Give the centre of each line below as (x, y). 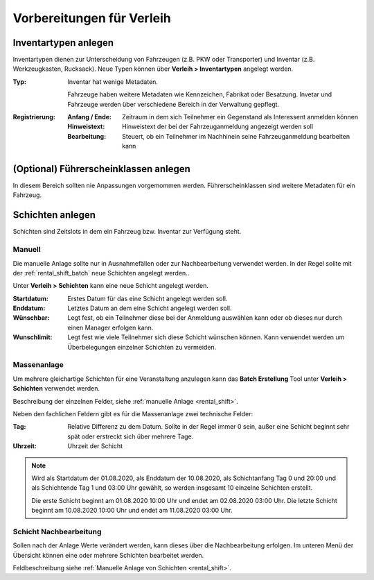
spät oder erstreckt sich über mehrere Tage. (131, 436)
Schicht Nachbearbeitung (57, 531)
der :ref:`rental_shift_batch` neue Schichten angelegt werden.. (101, 273)
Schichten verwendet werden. (56, 389)
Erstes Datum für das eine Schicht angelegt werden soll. (148, 298)
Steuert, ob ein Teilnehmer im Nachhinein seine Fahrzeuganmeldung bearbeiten (236, 136)
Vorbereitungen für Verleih (92, 18)
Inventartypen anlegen (63, 43)
